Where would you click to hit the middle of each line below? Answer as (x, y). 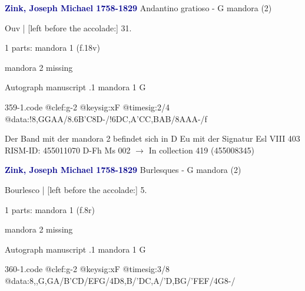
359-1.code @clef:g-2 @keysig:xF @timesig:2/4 (87, 107)
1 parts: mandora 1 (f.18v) (52, 48)
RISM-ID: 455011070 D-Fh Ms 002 (68, 150)
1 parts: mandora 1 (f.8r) (50, 209)
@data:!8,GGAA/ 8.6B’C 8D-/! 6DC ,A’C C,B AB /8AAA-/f (106, 118)
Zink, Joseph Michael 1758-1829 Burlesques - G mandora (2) (123, 170)
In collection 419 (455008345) (201, 150)
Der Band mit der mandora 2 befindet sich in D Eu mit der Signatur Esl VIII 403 (152, 138)
